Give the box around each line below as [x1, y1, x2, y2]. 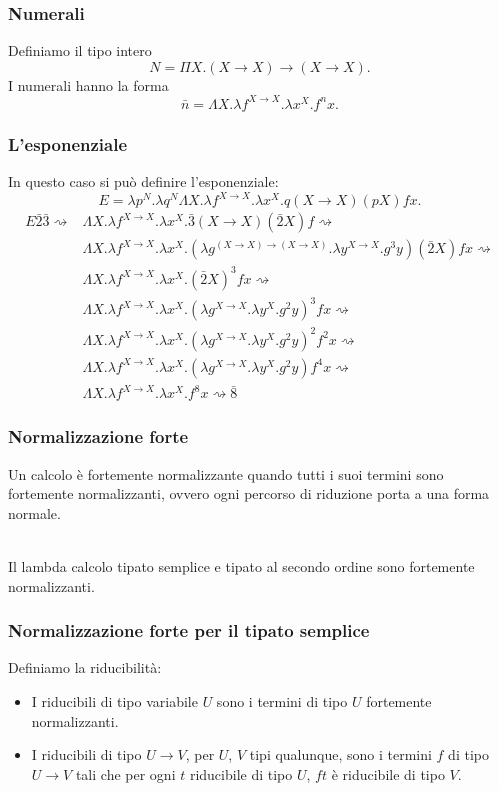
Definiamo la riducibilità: [8, 657, 162, 678]
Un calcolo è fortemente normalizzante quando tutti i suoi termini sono [8, 463, 444, 484]
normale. [8, 502, 61, 523]
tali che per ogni [75, 763, 176, 784]
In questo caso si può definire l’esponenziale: [8, 171, 279, 192]
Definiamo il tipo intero [8, 40, 152, 61]
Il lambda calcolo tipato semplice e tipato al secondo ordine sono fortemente [8, 556, 475, 577]
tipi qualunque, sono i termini [249, 744, 432, 765]
